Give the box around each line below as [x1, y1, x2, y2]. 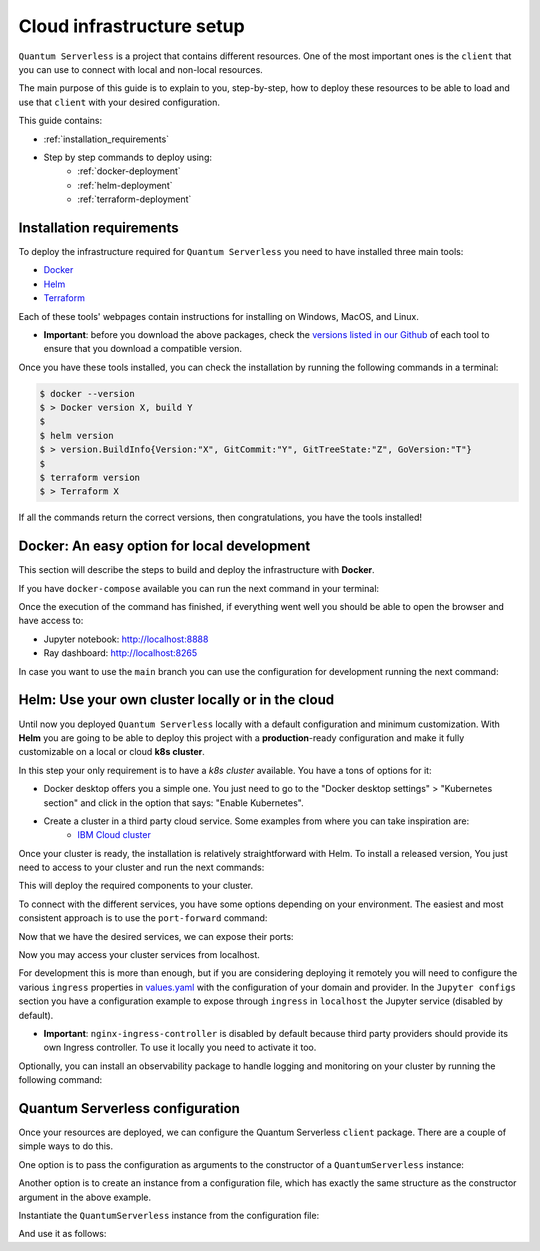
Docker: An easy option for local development [18, 538, 311, 555]
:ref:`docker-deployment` [77, 165, 182, 177]
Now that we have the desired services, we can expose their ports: [18, 930, 294, 942]
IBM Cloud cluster [77, 829, 152, 841]
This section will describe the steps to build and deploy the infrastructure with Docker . [18, 564, 375, 576]
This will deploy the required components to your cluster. [18, 880, 254, 892]
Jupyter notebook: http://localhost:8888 [43, 633, 209, 645]
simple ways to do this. [18, 1140, 114, 1152]
